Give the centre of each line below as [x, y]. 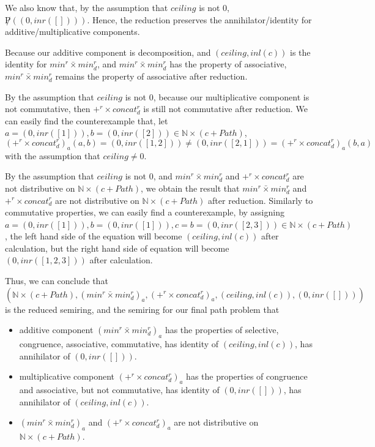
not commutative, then [48, 109]
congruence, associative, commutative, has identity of [119, 344]
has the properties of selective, [222, 330]
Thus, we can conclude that [57, 281]
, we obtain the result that [190, 188]
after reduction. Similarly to [261, 200]
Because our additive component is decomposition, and [108, 52]
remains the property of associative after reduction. [151, 76]
